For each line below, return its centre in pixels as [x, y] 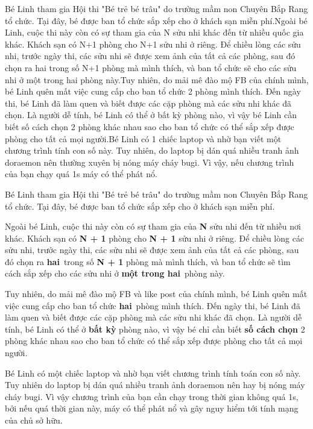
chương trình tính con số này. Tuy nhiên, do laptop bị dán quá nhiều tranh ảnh [152, 150]
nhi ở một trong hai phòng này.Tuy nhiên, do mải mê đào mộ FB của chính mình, [157, 79]
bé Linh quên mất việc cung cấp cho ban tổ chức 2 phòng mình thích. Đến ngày [153, 91]
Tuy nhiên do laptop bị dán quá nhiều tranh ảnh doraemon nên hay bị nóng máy [155, 385]
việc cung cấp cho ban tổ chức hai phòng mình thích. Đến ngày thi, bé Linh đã [153, 305]
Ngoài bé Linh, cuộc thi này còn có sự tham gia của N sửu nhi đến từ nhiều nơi [153, 226]
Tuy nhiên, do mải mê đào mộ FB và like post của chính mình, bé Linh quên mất [156, 294]
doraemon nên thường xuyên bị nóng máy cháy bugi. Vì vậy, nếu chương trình [150, 162]
